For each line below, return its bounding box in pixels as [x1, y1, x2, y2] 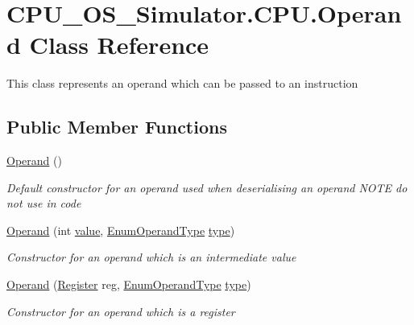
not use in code [6, 195, 81, 212]
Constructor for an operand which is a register [6, 302, 235, 319]
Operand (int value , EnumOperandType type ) [6, 221, 235, 238]
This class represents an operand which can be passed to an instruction [6, 75, 358, 92]
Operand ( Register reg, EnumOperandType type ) [6, 276, 251, 293]
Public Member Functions [6, 114, 227, 139]
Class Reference [29, 28, 209, 61]
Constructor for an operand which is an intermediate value [6, 249, 296, 265]
